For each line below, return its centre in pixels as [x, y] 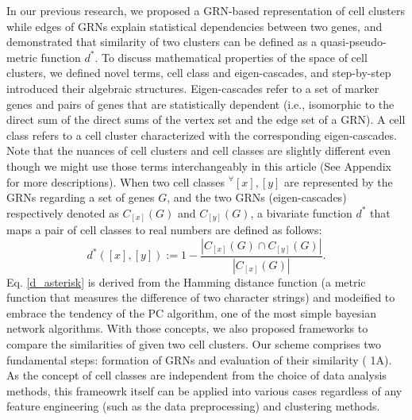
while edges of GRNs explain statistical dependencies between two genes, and [194, 26]
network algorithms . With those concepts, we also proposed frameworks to [187, 328]
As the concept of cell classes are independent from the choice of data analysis [196, 375]
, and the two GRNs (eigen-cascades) [257, 197]
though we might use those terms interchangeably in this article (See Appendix [199, 166]
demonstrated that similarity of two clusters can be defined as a [162, 42]
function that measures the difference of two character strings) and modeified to [201, 297]
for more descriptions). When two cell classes [116, 181]
